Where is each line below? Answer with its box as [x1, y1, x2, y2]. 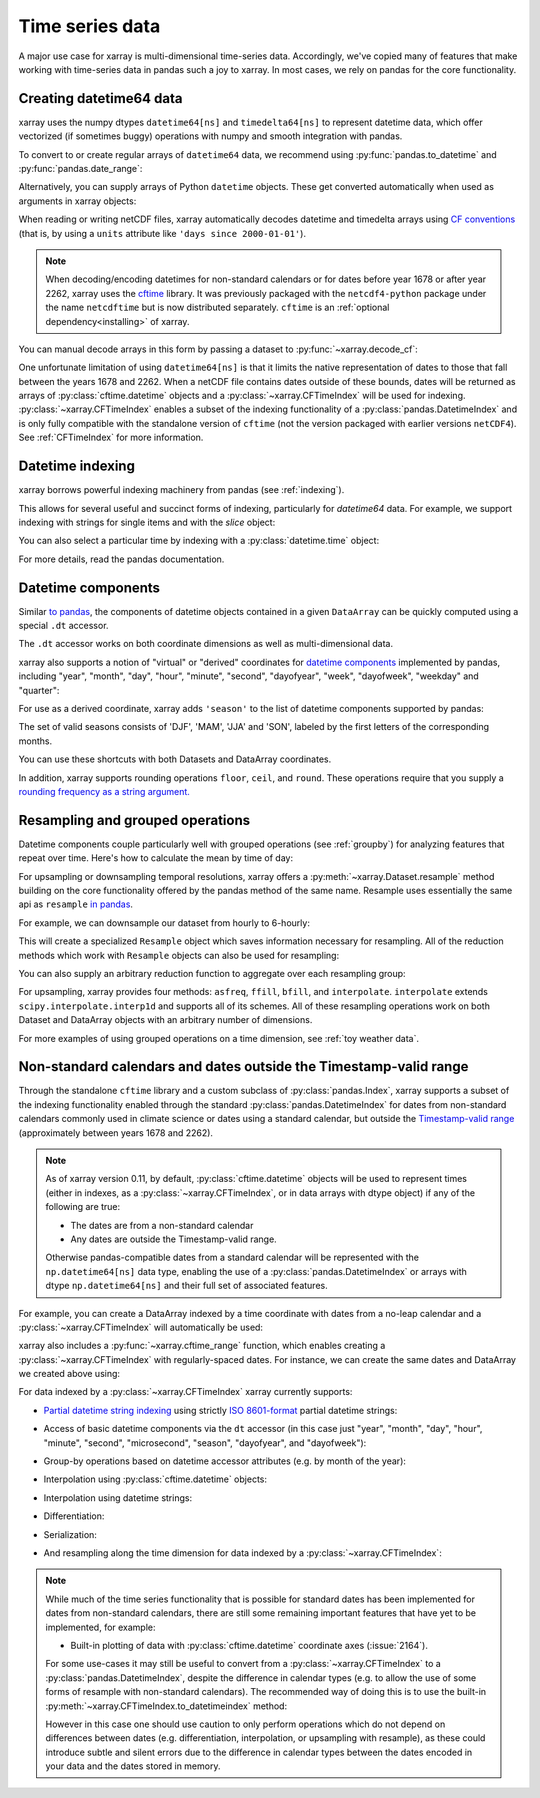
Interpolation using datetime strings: [43, 1491, 193, 1504]
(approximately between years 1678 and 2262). [18, 1126, 214, 1139]
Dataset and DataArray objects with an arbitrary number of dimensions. [18, 1014, 313, 1026]
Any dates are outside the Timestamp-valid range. [70, 1233, 277, 1245]
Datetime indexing [18, 458, 135, 475]
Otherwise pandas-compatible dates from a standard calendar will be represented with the [45, 1251, 420, 1264]
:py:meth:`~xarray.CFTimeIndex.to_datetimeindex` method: [45, 1700, 288, 1712]
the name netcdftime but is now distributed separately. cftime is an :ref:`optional [45, 301, 390, 314]
